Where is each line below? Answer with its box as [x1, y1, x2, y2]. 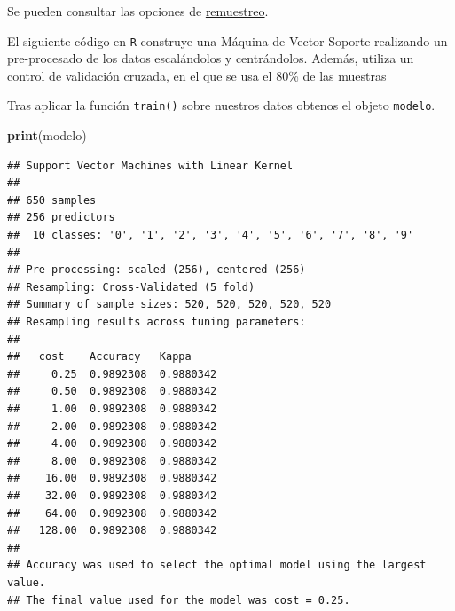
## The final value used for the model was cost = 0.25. [7, 593, 350, 607]
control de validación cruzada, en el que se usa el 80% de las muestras [7, 66, 387, 84]
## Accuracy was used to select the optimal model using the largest [7, 559, 427, 572]
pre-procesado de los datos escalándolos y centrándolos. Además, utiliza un [7, 49, 414, 67]
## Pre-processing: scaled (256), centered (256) [7, 263, 306, 277]
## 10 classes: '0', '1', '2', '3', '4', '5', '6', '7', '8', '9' [7, 229, 414, 242]
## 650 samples [7, 193, 97, 207]
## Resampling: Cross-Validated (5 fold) [7, 280, 255, 294]
